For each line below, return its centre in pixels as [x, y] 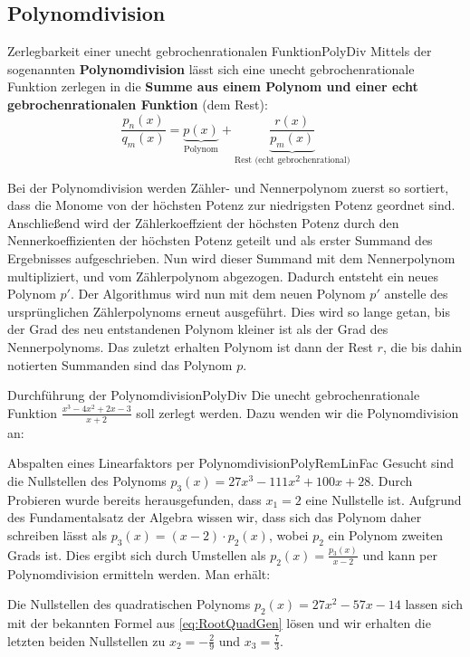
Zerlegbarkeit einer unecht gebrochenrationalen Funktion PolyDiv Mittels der [220, 51]
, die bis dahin [422, 346]
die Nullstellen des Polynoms [87, 480]
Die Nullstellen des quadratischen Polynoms [129, 604]
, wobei [288, 534]
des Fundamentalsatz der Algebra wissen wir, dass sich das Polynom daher [215, 517]
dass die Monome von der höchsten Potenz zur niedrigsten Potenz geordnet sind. [231, 205]
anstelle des [416, 294]
